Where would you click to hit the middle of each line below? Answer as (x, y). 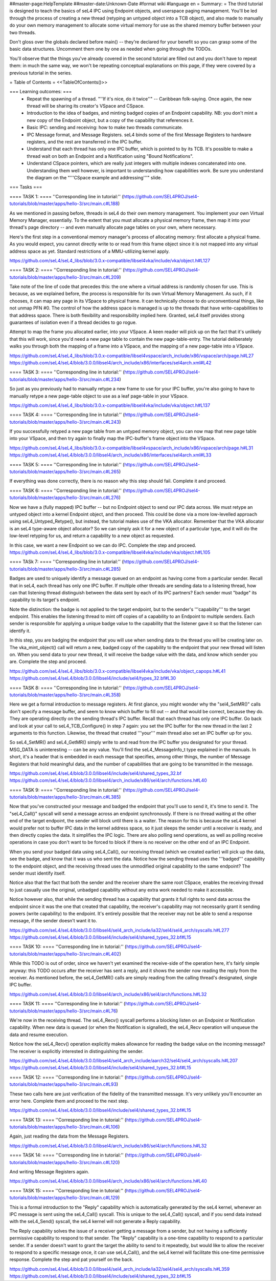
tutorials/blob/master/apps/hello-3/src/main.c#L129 (64, 1198)
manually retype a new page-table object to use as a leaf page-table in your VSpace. (99, 396)
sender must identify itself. (38, 873)
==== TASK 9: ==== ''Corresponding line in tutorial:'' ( (67, 790)
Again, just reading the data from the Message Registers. (70, 1136)
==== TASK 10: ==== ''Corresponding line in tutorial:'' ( (68, 947)
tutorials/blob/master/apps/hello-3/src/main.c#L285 (64, 569)
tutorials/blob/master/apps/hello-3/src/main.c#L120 (64, 1162)
